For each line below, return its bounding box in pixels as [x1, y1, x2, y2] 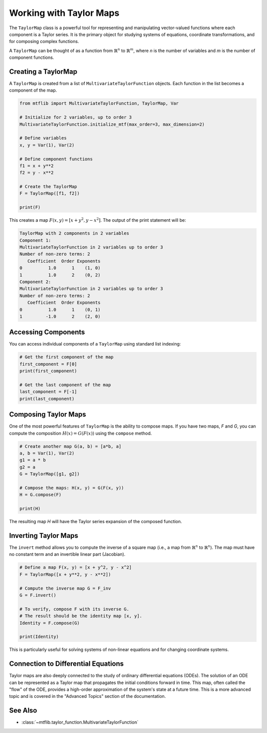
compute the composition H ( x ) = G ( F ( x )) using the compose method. [9, 430, 152, 436]
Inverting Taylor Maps [9, 531, 79, 539]
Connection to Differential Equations [9, 660, 124, 668]
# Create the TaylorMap [19, 184, 78, 190]
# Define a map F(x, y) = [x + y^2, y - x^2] [19, 565, 132, 570]
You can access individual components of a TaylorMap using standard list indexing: [9, 341, 181, 347]
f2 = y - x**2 [19, 170, 54, 176]
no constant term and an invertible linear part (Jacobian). [9, 551, 126, 557]
